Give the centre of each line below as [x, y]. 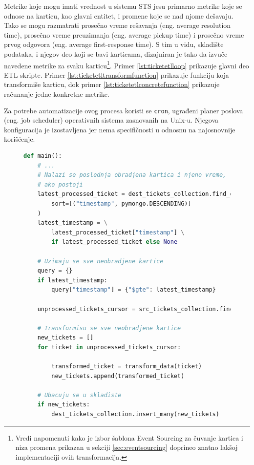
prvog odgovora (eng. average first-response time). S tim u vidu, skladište [114, 44]
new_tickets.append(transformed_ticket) [118, 376]
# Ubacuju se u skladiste [79, 395]
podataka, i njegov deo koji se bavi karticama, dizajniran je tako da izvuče [116, 53]
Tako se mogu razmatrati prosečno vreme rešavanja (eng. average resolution [117, 25]
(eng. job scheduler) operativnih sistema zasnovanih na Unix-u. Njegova [111, 120]
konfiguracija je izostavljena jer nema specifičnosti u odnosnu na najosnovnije [120, 129]
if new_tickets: [64, 405]
